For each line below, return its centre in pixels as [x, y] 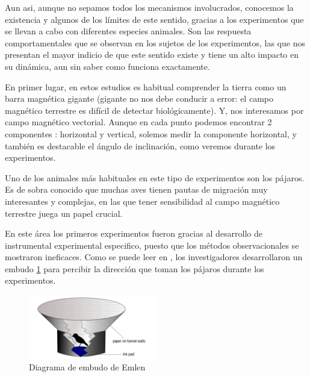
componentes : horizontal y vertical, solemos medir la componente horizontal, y [151, 133]
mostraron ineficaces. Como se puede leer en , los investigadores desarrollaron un [154, 257]
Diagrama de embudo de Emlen [87, 367]
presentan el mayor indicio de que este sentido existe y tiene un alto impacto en [152, 55]
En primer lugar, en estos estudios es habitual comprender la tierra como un [146, 86]
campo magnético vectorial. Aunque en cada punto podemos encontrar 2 [138, 122]
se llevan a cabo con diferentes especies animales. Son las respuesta [128, 31]
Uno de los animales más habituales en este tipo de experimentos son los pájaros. [155, 177]
